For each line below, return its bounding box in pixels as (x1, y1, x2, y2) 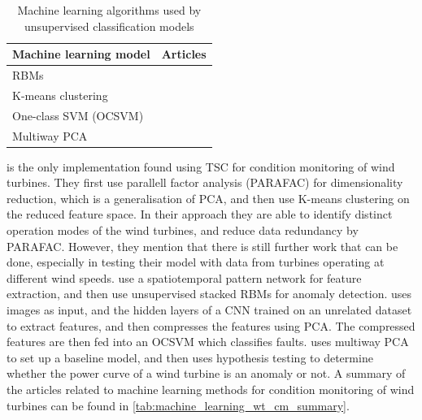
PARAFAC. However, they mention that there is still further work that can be (7, 237, 398, 254)
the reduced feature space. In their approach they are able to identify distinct (7, 206, 393, 223)
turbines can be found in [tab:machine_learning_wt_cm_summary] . (7, 396, 350, 414)
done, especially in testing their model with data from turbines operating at (7, 253, 385, 271)
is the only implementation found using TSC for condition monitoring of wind (7, 158, 395, 175)
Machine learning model (12, 45, 150, 63)
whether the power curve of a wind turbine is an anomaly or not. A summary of (7, 365, 406, 382)
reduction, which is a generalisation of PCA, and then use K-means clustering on (7, 189, 410, 206)
